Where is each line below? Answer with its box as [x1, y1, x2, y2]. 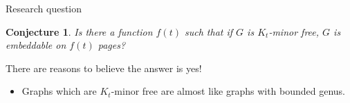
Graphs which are [21, 84, 97, 98]
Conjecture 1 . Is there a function [6, 24, 153, 38]
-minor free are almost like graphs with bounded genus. [111, 84, 346, 98]
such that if [185, 24, 233, 38]
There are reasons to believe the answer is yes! [6, 60, 202, 75]
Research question [6, 1, 82, 15]
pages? [98, 38, 126, 52]
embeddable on [6, 38, 66, 52]
